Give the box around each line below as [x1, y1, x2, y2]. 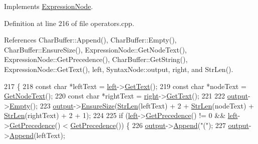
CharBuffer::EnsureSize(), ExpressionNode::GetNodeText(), [4, 44, 187, 54]
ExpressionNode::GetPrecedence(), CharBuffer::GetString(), [4, 54, 188, 64]
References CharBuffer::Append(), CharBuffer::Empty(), [4, 34, 177, 45]
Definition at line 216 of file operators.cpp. [4, 17, 134, 28]
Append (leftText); [9, 129, 65, 140]
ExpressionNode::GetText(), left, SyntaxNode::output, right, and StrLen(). [4, 63, 233, 74]
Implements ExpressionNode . [4, 1, 93, 11]
